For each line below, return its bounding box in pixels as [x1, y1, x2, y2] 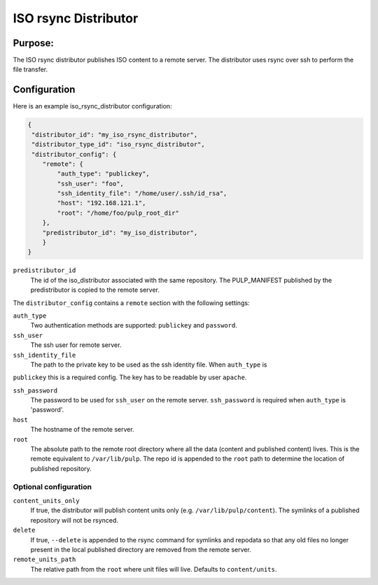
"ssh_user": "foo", [57, 179, 124, 188]
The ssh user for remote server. [30, 341, 122, 349]
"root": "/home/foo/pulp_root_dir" [57, 209, 180, 217]
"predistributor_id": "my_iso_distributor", [42, 228, 198, 237]
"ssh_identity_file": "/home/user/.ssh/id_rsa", [57, 190, 227, 197]
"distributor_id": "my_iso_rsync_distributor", [31, 130, 198, 139]
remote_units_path [13, 556, 76, 563]
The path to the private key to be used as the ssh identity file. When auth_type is [30, 360, 267, 369]
